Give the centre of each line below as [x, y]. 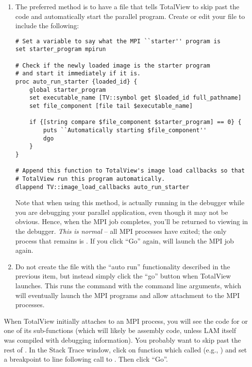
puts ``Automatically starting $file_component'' [125, 130]
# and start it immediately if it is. [78, 74]
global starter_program [67, 90]
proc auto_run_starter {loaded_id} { [76, 82]
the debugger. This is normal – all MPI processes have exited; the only [121, 231]
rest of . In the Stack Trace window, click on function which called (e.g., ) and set [126, 349]
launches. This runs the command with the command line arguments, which [128, 285]
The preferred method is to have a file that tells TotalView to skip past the [127, 6]
